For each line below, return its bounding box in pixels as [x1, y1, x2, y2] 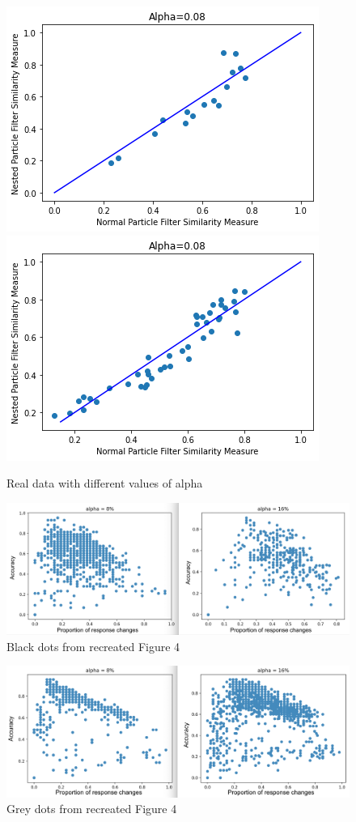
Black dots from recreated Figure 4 [6, 637, 180, 654]
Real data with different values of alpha [6, 475, 203, 492]
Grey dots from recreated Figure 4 [6, 800, 177, 817]
